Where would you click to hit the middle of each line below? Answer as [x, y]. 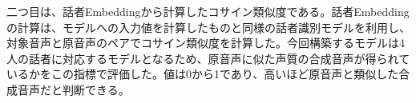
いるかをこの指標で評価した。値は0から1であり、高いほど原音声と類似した [203, 74]
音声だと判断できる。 [73, 89]
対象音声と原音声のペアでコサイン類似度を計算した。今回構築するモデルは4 [206, 43]
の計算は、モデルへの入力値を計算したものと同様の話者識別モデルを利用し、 [208, 27]
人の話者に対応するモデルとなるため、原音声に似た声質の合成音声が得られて [208, 58]
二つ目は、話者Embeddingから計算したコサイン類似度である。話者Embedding [208, 11]
